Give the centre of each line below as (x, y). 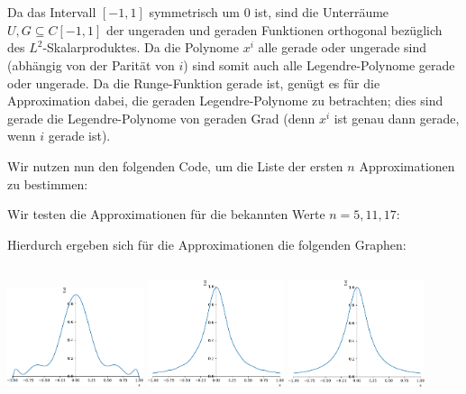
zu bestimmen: (48, 183)
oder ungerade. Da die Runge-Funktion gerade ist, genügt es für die (194, 82)
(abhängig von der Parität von (91, 64)
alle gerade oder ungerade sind (343, 47)
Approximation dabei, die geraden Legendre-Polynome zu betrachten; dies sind (225, 101)
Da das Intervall (52, 12)
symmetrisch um (194, 12)
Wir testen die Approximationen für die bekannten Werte (166, 214)
